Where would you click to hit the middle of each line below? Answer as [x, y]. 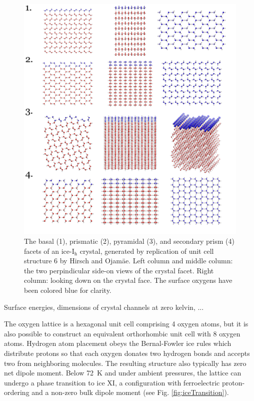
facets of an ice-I [49, 251]
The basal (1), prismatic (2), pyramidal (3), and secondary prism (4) [129, 241]
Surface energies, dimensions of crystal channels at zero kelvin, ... [104, 307]
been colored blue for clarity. [68, 290]
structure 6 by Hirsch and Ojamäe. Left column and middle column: [128, 261]
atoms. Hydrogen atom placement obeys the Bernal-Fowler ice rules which [118, 343]
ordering [17, 392]
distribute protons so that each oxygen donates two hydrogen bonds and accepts [127, 353]
